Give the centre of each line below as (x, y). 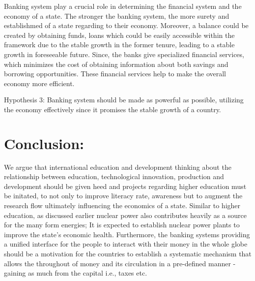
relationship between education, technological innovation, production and (114, 176)
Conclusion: (44, 143)
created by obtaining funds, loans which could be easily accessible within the (119, 35)
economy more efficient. (39, 83)
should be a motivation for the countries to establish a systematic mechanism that (128, 253)
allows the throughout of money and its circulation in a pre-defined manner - (120, 263)
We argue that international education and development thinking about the (118, 167)
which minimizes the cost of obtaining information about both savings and (116, 64)
